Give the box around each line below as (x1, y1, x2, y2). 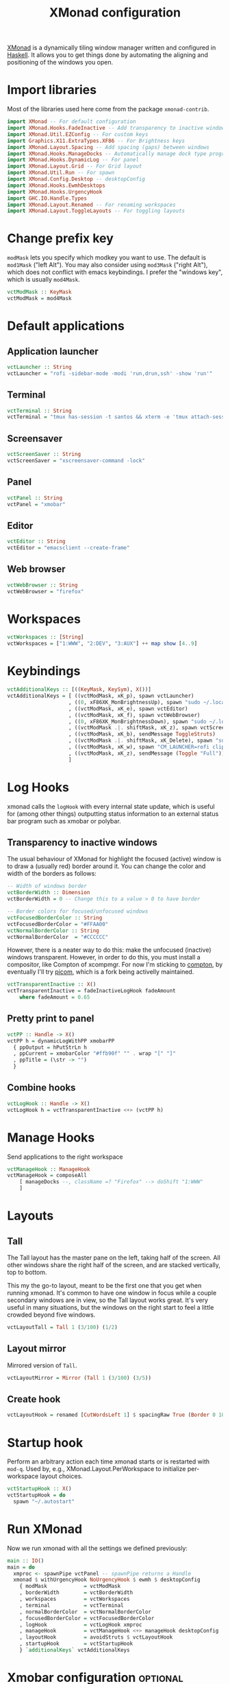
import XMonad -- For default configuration (7, 118, 136, 125)
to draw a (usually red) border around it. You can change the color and (7, 862, 206, 870)
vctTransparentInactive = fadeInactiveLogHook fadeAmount (7, 988, 176, 994)
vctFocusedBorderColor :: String (7, 914, 103, 921)
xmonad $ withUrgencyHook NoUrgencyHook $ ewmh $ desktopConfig (13, 1576, 201, 1584)
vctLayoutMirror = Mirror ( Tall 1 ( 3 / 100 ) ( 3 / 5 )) (7, 1374, 152, 1381)
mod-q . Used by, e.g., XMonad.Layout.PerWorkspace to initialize (7, 1465, 186, 1473)
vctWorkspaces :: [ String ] (7, 634, 84, 641)
